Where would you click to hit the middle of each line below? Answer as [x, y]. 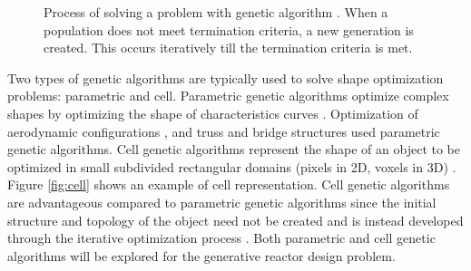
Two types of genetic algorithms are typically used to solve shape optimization [226, 77]
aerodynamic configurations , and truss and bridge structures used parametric [224, 131]
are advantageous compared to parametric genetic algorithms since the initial [222, 202]
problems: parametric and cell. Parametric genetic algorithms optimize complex [228, 96]
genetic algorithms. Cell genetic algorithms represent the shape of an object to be [234, 149]
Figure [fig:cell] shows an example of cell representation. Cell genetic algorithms [229, 184]
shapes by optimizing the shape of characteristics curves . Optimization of [213, 113]
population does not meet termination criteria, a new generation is [229, 29]
